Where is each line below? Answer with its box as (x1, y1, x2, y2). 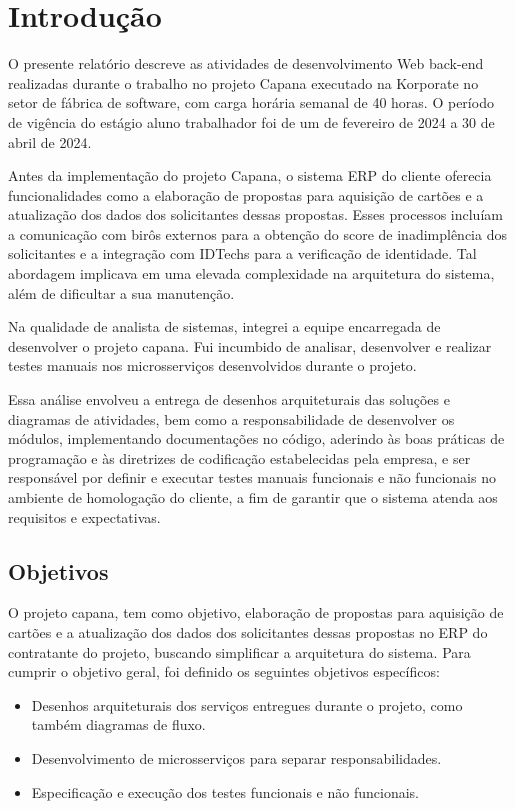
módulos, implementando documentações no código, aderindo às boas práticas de (8, 428, 505, 449)
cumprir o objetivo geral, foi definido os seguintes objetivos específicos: (8, 661, 440, 682)
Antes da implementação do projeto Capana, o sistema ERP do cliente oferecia (8, 165, 492, 186)
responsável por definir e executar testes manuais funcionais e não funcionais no (8, 467, 496, 488)
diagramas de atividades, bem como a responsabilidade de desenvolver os (8, 408, 455, 429)
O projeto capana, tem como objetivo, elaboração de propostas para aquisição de (8, 602, 504, 623)
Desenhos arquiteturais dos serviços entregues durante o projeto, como (31, 694, 463, 715)
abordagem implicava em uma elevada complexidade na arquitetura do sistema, (8, 263, 495, 284)
